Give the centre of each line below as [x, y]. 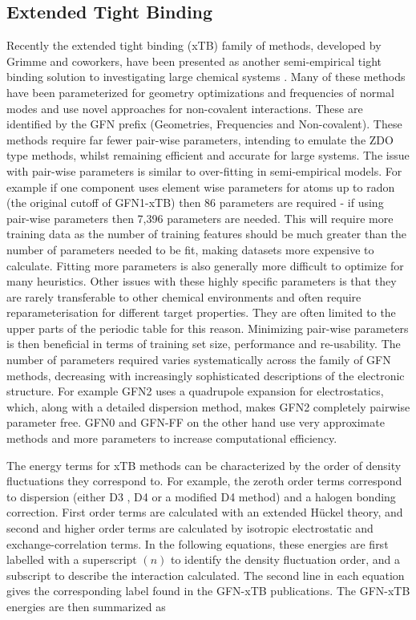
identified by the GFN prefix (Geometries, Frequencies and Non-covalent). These [204, 124]
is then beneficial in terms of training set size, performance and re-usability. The [204, 344]
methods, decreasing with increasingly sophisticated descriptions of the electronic [206, 375]
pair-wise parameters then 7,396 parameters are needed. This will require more [200, 218]
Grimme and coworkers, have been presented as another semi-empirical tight [194, 61]
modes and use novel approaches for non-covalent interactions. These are [185, 108]
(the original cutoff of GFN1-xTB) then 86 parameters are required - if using [195, 203]
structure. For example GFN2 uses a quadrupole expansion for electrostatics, [195, 391]
